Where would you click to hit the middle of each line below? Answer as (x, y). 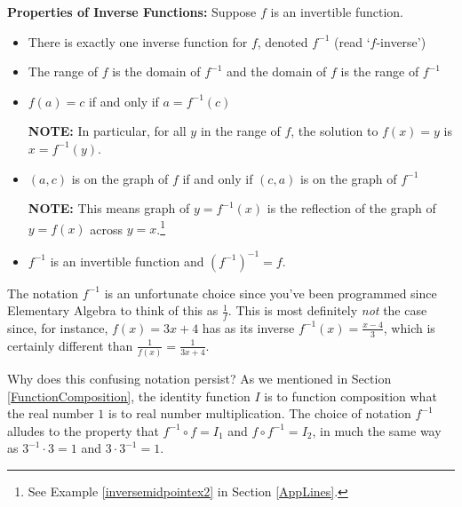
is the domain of (156, 71)
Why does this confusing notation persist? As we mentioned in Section (199, 379)
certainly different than (70, 345)
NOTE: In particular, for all (107, 131)
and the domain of (276, 71)
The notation (43, 293)
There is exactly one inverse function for (138, 41)
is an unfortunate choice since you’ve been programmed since (271, 293)
